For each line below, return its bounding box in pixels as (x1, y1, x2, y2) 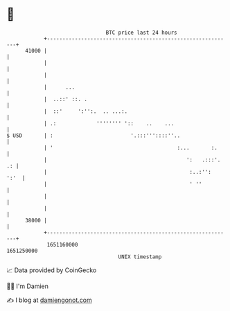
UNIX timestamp (118, 253, 162, 260)
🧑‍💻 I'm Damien (6, 282, 49, 290)
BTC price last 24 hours (105, 29, 177, 36)
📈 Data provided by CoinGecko (6, 266, 97, 274)
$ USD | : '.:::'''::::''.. (6, 132, 181, 139)
